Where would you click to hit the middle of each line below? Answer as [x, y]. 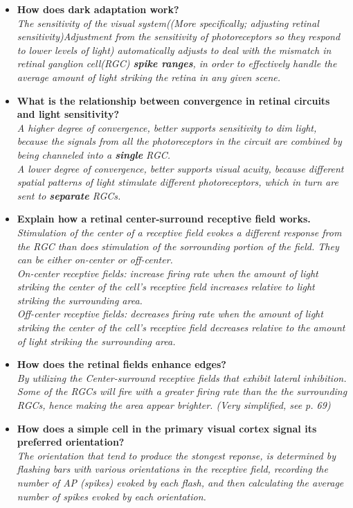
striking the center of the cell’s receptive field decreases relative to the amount [181, 327]
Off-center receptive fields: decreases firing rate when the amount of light [170, 314]
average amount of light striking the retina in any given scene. [148, 77]
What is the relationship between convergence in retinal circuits [173, 100]
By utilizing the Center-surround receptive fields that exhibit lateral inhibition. [182, 377]
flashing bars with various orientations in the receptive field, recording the [172, 469]
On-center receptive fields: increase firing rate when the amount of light [168, 273]
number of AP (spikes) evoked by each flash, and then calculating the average [180, 482]
